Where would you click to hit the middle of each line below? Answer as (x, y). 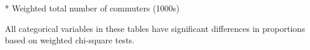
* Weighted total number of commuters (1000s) (92, 8)
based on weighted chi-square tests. (70, 40)
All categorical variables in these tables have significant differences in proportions (155, 28)
